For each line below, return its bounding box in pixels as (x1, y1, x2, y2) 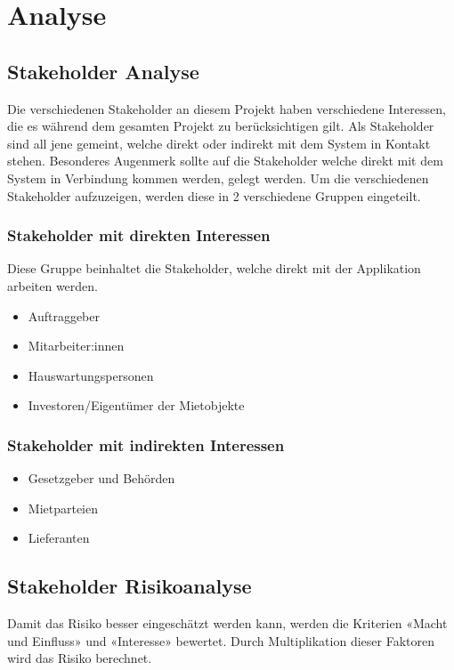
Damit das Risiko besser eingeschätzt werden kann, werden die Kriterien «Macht (7, 614, 448, 633)
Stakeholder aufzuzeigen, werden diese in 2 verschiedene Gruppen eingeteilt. (7, 186, 421, 205)
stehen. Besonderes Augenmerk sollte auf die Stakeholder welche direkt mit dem (7, 151, 443, 170)
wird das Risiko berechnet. (7, 649, 152, 667)
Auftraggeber (28, 306, 101, 325)
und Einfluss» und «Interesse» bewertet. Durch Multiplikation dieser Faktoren (7, 631, 434, 650)
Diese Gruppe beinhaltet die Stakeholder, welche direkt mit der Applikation (7, 259, 421, 278)
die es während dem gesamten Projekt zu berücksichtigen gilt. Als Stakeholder (7, 117, 434, 135)
